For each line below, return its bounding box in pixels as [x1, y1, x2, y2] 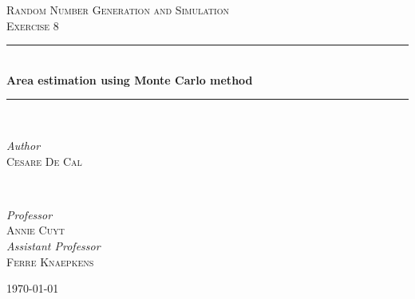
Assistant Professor [6, 237, 101, 254]
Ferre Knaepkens [6, 253, 94, 269]
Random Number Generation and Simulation [6, 2, 229, 18]
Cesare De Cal [6, 152, 82, 169]
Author [6, 136, 41, 153]
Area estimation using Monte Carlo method [6, 71, 253, 88]
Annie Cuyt [6, 222, 65, 238]
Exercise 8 [6, 17, 59, 33]
